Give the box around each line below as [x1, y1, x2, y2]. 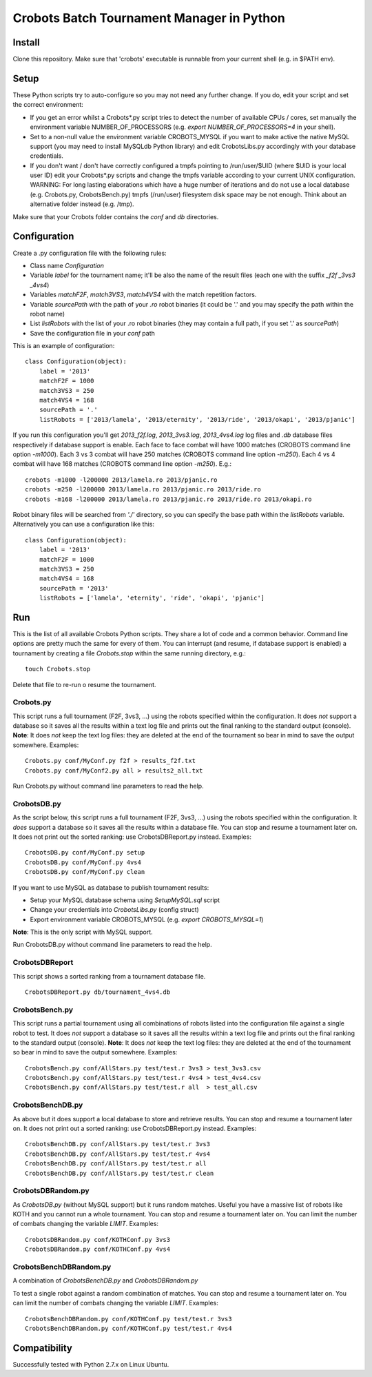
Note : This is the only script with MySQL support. [12, 928, 153, 937]
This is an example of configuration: [12, 342, 115, 350]
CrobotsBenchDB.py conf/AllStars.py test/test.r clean [25, 1169, 214, 1177]
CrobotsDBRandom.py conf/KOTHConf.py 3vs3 [25, 1236, 171, 1243]
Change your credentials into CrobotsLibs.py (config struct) [30, 906, 199, 914]
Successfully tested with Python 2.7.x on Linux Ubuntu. [12, 1360, 169, 1368]
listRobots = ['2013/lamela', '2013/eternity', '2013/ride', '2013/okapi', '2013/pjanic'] [39, 416, 356, 423]
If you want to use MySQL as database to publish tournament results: [12, 883, 209, 892]
